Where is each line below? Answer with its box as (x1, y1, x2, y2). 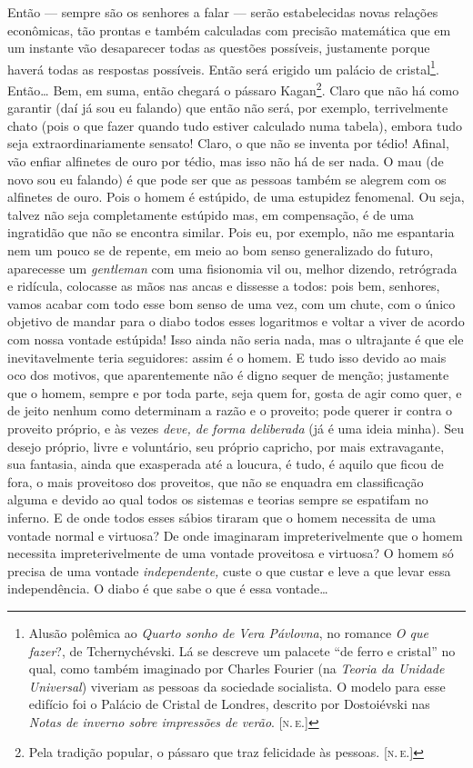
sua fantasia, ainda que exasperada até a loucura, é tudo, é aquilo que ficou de (7, 454, 444, 474)
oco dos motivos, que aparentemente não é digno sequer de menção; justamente (7, 365, 449, 384)
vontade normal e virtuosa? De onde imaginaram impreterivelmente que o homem (7, 525, 463, 544)
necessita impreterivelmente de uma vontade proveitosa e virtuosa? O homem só (7, 544, 454, 563)
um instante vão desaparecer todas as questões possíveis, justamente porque (7, 38, 430, 57)
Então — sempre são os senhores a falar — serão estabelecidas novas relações (7, 3, 438, 21)
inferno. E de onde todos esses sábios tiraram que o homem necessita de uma (7, 507, 437, 526)
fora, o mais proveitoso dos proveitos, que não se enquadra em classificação (7, 472, 424, 491)
